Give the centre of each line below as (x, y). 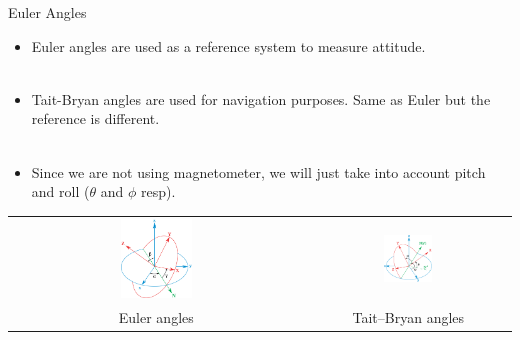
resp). (158, 191)
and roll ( (60, 191)
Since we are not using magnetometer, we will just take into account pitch (258, 171)
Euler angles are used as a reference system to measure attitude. (228, 45)
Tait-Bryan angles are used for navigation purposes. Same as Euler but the (261, 98)
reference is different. (95, 118)
